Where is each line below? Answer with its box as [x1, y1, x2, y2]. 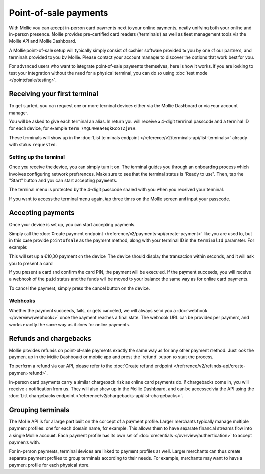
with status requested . [9, 142, 57, 148]
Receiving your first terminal [9, 90, 98, 98]
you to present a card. [9, 260, 54, 266]
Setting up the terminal [9, 153, 65, 160]
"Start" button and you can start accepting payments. [9, 178, 118, 184]
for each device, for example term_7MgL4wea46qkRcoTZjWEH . [9, 125, 137, 131]
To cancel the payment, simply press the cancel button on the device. [9, 285, 150, 291]
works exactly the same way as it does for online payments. [9, 321, 130, 327]
